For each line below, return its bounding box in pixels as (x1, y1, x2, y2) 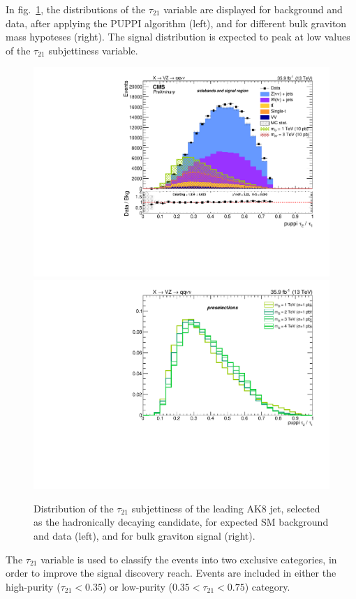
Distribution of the (34, 501, 114, 515)
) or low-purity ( (102, 579, 172, 593)
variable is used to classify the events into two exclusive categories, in (40, 552, 337, 566)
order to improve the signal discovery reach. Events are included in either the (6, 565, 336, 580)
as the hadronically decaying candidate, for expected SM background (34, 515, 329, 529)
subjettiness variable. (48, 43, 138, 57)
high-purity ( (6, 579, 61, 593)
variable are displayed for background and (163, 2, 343, 16)
